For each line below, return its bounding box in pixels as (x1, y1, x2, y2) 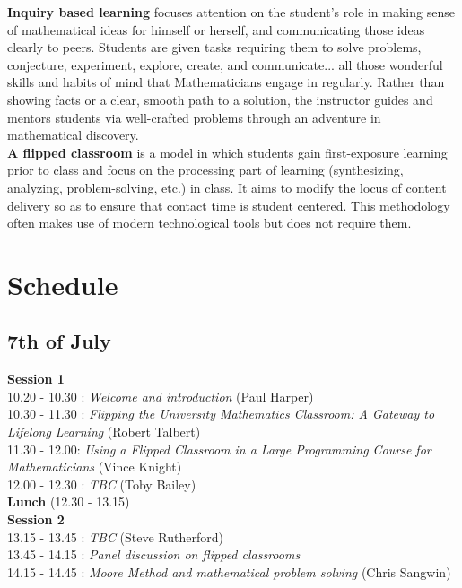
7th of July (7, 327, 111, 355)
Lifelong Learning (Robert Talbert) (7, 422, 201, 441)
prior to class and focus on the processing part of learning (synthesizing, (7, 160, 404, 179)
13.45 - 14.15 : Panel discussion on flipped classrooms (7, 545, 301, 564)
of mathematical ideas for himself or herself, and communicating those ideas (7, 20, 425, 39)
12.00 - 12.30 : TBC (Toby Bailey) (7, 474, 196, 493)
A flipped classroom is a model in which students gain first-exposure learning (7, 143, 448, 161)
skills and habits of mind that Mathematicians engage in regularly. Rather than (7, 73, 445, 91)
